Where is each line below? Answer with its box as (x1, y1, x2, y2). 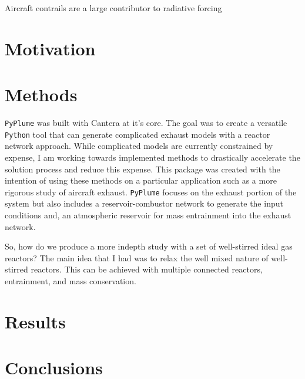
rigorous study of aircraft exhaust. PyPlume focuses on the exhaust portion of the (5, 185, 297, 198)
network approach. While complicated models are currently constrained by (5, 139, 273, 152)
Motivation (5, 36, 96, 60)
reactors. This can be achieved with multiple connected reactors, (31, 263, 263, 275)
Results (5, 309, 66, 333)
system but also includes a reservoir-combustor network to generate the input (5, 197, 283, 210)
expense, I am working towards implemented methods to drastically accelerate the (5, 151, 300, 163)
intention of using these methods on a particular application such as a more (5, 174, 277, 187)
